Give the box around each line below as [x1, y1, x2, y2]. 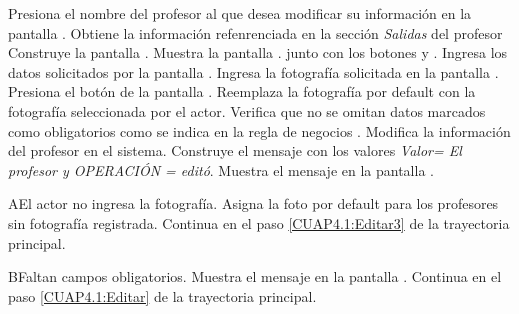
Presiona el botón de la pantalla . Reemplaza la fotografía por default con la [8, 81, 476, 102]
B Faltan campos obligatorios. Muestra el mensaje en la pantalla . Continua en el [8, 266, 502, 287]
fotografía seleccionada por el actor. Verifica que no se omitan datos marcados [8, 100, 486, 121]
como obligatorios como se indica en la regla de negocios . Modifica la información [8, 120, 511, 141]
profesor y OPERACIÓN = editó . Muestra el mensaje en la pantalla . [8, 159, 434, 180]
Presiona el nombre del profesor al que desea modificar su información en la [8, 3, 472, 23]
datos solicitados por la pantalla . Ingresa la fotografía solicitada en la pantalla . [8, 61, 499, 82]
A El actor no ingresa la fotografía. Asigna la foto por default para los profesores [8, 193, 499, 214]
